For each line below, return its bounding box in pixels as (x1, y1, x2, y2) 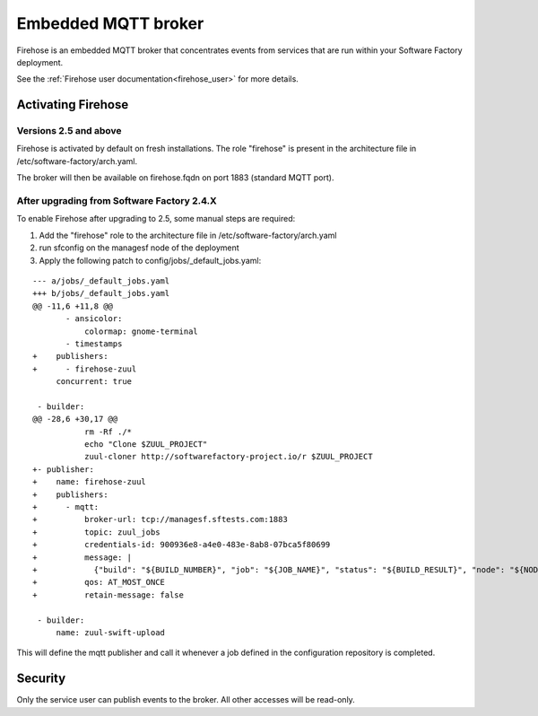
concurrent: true (56, 377, 133, 387)
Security (16, 671, 66, 686)
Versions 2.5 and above (16, 125, 122, 137)
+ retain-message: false (32, 589, 184, 600)
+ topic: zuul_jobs (32, 527, 161, 537)
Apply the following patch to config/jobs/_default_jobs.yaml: (39, 255, 262, 266)
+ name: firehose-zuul (32, 476, 147, 487)
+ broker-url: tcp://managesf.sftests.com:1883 (32, 514, 289, 525)
